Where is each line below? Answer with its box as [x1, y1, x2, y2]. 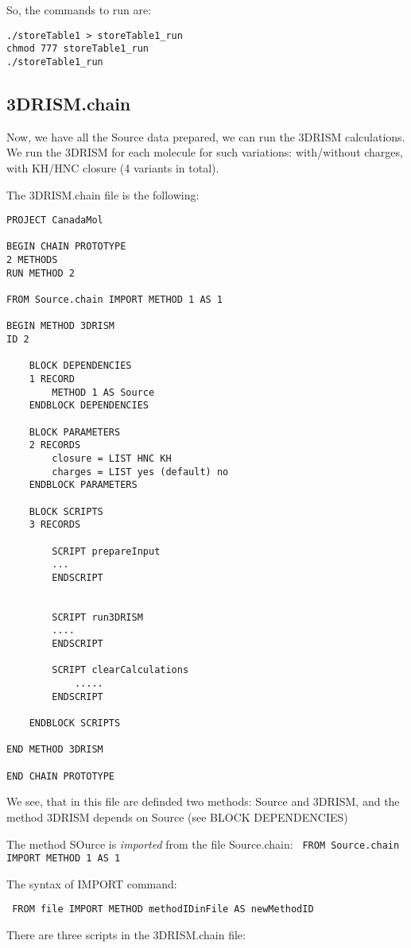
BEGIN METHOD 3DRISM [6, 320, 115, 332]
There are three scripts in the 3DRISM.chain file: [6, 927, 246, 943]
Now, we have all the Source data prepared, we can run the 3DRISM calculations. [6, 128, 405, 145]
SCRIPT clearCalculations [52, 664, 189, 676]
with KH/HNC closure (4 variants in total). [6, 159, 219, 176]
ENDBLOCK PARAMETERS [29, 479, 138, 491]
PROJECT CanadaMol [6, 215, 103, 226]
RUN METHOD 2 [6, 267, 75, 279]
